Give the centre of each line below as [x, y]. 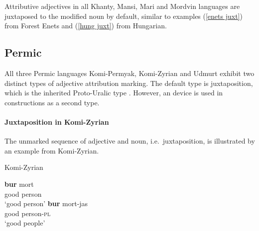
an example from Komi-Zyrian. [52, 150]
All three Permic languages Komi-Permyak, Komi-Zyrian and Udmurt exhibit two [129, 73]
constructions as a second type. [52, 102]
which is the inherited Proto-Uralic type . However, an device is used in [114, 93]
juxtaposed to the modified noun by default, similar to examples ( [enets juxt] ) [124, 16]
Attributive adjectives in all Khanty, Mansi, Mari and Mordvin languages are [122, 6]
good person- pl [28, 213]
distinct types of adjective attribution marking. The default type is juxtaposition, [129, 83]
